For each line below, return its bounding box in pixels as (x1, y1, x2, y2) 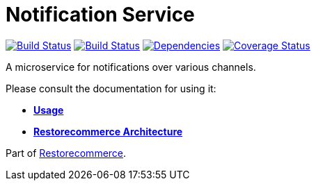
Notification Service (6, 3, 195, 26)
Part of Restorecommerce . (6, 146, 127, 159)
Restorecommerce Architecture (33, 125, 183, 137)
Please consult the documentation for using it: (6, 82, 216, 94)
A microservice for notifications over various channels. (6, 60, 256, 73)
